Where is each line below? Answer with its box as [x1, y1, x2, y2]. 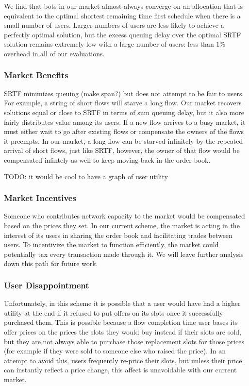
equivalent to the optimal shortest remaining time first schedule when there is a [4, 10, 241, 20]
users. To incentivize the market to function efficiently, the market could [4, 239, 219, 250]
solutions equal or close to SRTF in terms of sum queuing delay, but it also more [4, 107, 244, 117]
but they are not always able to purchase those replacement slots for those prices [4, 336, 244, 346]
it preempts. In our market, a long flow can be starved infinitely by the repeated [4, 135, 243, 146]
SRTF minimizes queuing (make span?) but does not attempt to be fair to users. [4, 88, 244, 98]
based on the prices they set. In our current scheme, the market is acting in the [4, 220, 240, 230]
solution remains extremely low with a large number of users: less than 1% [4, 39, 226, 49]
